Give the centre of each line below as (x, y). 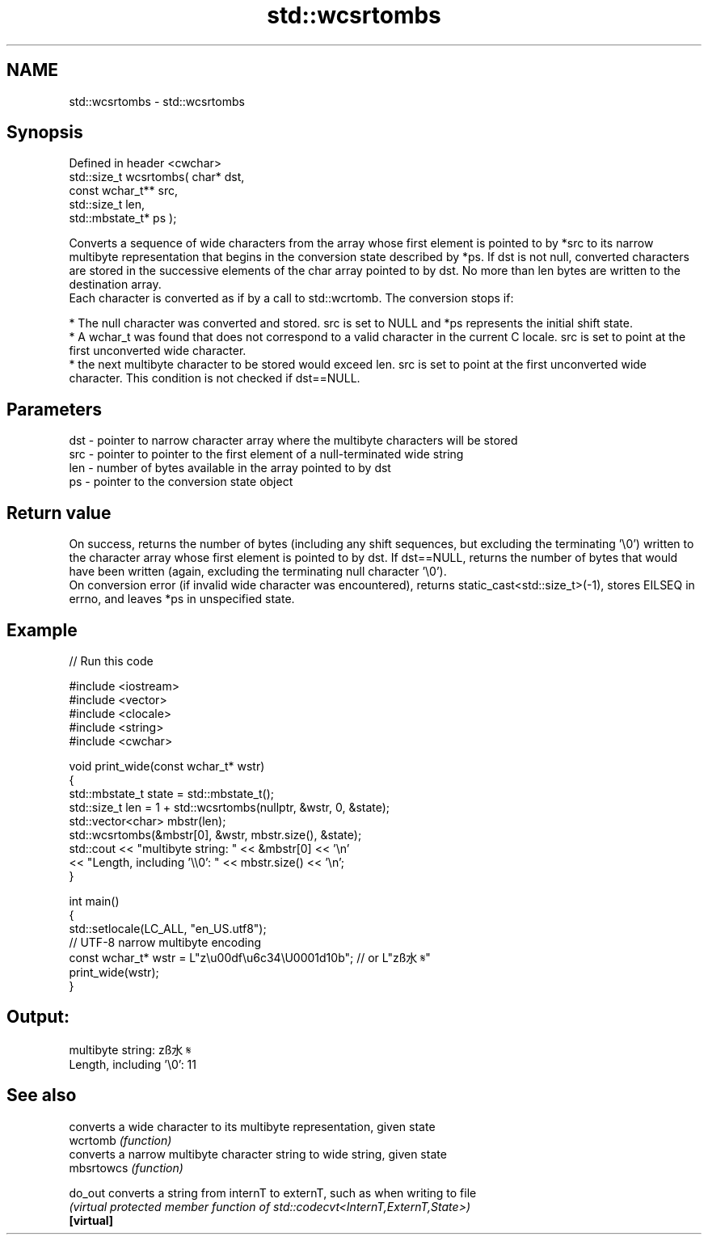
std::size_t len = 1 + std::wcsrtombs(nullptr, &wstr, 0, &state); (230, 807)
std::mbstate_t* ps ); (123, 218)
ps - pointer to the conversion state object (181, 482)
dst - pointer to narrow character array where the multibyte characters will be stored (293, 441)
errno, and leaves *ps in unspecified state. (182, 599)
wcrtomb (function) (120, 1140)
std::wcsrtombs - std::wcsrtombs (157, 101)
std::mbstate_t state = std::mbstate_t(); (171, 793)
